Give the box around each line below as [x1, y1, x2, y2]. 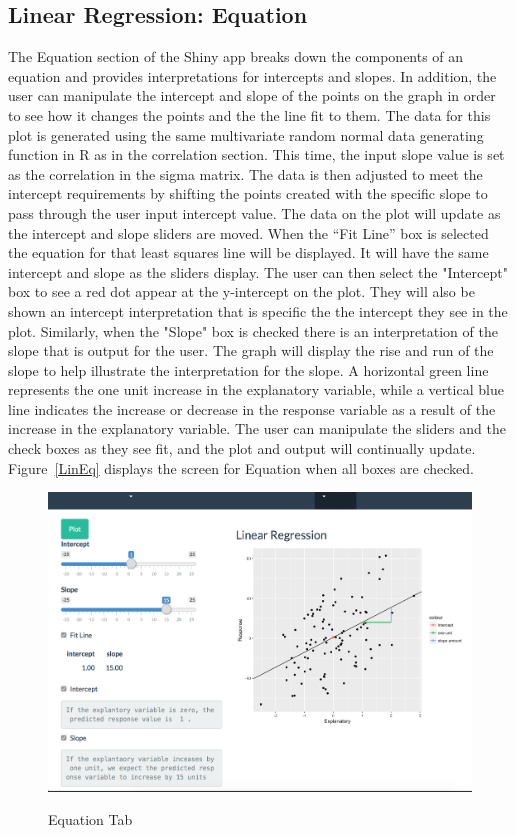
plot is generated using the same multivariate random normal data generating [8, 124, 484, 145]
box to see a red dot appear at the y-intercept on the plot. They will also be [8, 281, 475, 302]
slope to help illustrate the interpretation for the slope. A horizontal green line [8, 359, 489, 380]
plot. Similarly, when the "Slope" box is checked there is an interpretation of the [8, 320, 498, 341]
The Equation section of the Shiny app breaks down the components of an [8, 46, 464, 67]
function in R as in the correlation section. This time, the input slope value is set [8, 144, 505, 165]
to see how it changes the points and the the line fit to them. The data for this [8, 104, 491, 125]
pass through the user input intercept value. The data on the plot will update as [8, 202, 501, 223]
